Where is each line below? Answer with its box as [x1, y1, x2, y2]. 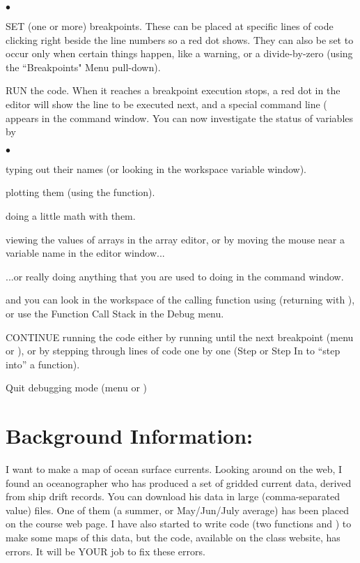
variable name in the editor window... [6, 246, 165, 260]
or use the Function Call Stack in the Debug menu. [6, 306, 224, 320]
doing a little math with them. [6, 208, 136, 223]
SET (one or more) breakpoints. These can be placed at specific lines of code [6, 19, 334, 33]
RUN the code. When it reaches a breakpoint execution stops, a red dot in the [6, 83, 341, 98]
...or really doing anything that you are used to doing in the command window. [6, 269, 344, 283]
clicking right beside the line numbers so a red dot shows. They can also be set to [6, 32, 354, 47]
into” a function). [6, 356, 80, 371]
